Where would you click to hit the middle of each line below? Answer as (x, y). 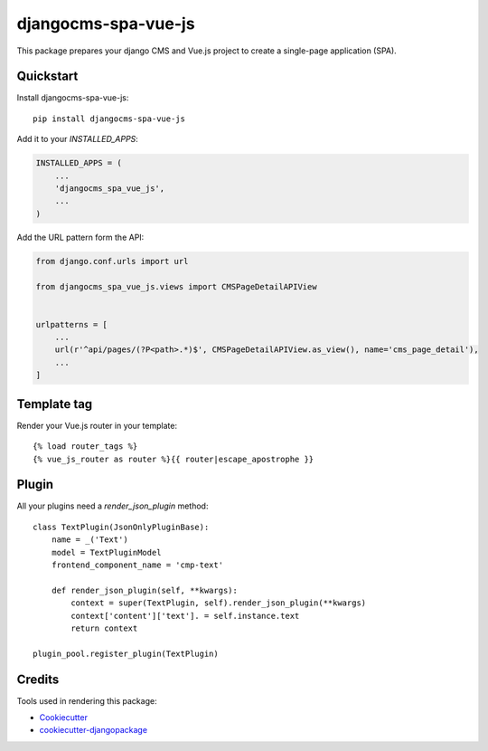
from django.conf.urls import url (112, 261)
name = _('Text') (89, 540)
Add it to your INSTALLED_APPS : (78, 139)
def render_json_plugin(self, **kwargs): (145, 590)
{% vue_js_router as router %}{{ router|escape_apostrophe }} (174, 459)
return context (104, 628)
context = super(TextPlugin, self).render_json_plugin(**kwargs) (219, 603)
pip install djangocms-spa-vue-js (109, 119)
